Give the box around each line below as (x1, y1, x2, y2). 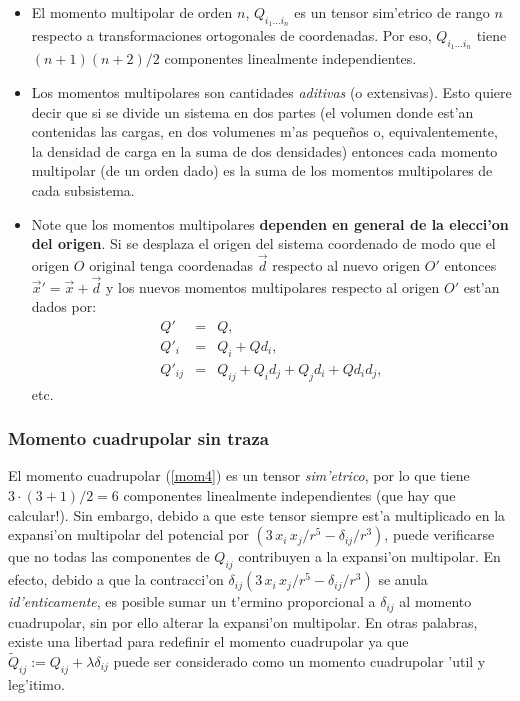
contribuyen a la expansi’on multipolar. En (238, 546, 501, 567)
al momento (399, 591, 472, 612)
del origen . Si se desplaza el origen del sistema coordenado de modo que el (31, 233, 496, 254)
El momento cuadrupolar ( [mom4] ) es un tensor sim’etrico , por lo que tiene (8, 465, 470, 486)
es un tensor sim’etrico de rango (294, 2, 490, 22)
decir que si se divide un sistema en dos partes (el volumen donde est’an (31, 101, 474, 122)
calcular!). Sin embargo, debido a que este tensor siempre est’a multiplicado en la (8, 504, 506, 525)
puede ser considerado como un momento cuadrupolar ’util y (113, 650, 486, 671)
